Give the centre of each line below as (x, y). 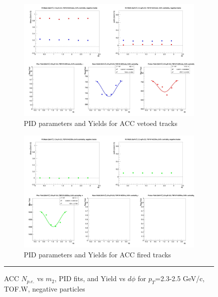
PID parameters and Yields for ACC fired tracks (98, 254)
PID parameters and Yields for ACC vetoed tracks (101, 123)
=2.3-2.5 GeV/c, (180, 278)
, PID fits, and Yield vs (90, 278)
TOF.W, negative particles (45, 289)
